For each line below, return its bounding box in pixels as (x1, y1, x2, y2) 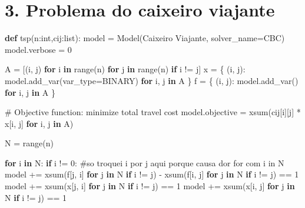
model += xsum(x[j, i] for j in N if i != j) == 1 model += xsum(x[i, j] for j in (5, 180, 295, 192)
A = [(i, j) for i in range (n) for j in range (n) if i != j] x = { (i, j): (5, 63, 246, 75)
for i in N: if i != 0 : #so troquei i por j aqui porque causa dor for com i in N (5, 156, 284, 169)
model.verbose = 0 (5, 43, 72, 55)
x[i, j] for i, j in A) (5, 117, 74, 129)
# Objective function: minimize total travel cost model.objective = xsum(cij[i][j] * (5, 106, 301, 118)
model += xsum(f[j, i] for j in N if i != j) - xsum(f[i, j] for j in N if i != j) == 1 (5, 168, 299, 180)
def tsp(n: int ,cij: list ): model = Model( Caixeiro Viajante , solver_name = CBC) (5, 32, 285, 44)
